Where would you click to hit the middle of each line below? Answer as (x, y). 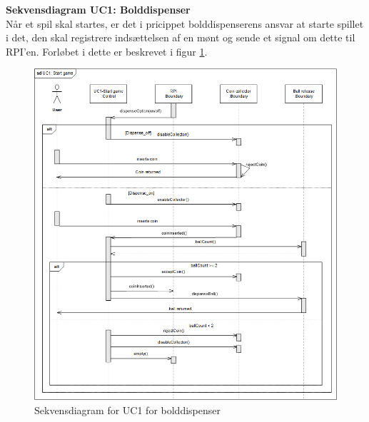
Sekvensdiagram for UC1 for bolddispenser (127, 410)
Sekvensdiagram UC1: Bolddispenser (98, 9)
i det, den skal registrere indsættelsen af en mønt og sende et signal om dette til (181, 37)
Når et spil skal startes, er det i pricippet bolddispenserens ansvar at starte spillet (185, 23)
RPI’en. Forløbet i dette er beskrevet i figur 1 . (107, 51)
